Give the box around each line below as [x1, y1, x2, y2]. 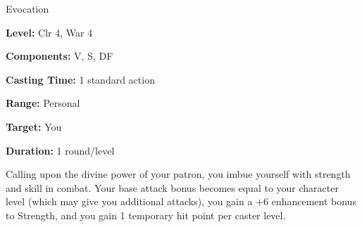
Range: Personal [6, 96, 80, 110]
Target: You [6, 119, 62, 134]
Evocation [6, 1, 49, 15]
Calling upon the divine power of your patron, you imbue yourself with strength [6, 167, 351, 181]
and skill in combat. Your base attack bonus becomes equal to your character [6, 180, 339, 195]
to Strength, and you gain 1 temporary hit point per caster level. [6, 207, 286, 222]
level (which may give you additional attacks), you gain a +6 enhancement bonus [6, 194, 356, 209]
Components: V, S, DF [6, 48, 113, 63]
